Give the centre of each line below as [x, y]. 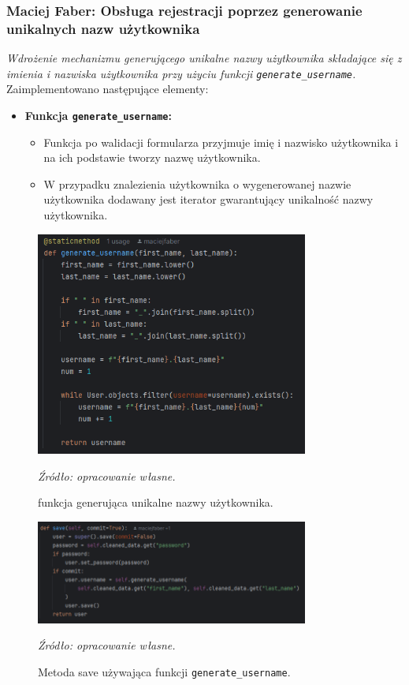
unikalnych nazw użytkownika [103, 28]
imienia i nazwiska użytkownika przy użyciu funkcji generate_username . [181, 73]
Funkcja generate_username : [98, 115]
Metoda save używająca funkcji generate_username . [164, 671]
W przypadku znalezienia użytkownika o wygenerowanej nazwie [197, 183]
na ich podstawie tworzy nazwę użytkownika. [152, 157]
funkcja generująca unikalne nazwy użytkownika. [156, 502]
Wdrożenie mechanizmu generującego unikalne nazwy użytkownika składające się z [204, 58]
